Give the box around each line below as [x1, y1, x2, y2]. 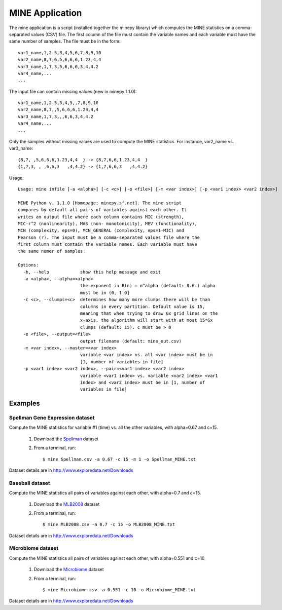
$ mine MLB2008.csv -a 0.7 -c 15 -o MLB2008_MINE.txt [42, 522, 175, 528]
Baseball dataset [9, 479, 50, 486]
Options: [18, 262, 39, 268]
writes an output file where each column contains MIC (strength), [18, 214, 184, 220]
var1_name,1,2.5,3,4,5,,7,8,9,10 [18, 100, 99, 106]
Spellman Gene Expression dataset [9, 415, 95, 421]
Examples [9, 399, 40, 408]
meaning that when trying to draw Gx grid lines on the [80, 311, 218, 316]
